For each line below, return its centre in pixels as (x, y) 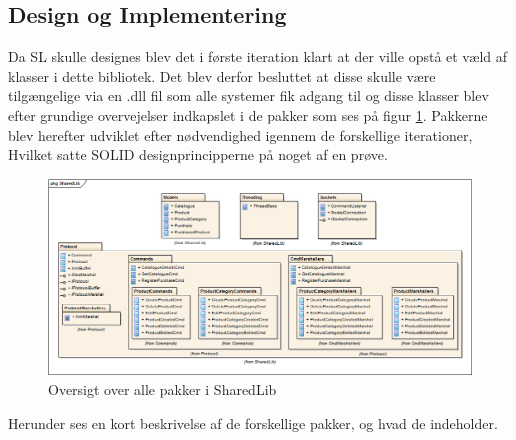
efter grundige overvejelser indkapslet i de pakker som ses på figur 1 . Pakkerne (248, 114)
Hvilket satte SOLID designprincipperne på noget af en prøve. (198, 154)
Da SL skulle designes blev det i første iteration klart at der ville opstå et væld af (258, 56)
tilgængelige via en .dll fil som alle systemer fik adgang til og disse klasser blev (248, 95)
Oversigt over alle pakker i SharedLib (162, 389)
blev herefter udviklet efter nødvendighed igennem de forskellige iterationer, (240, 134)
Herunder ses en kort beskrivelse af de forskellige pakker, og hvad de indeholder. (253, 422)
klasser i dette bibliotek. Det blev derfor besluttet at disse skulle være (222, 75)
